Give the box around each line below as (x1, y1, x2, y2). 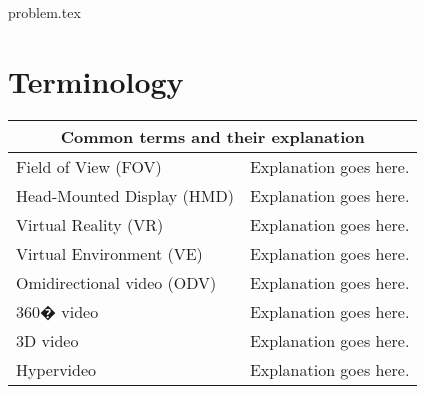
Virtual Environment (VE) (16, 241, 203, 265)
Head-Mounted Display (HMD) (16, 183, 234, 207)
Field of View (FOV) (16, 154, 162, 178)
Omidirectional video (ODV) (16, 270, 217, 294)
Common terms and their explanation (60, 124, 365, 148)
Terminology (8, 60, 184, 101)
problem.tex (8, 2, 81, 22)
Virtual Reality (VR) (16, 212, 164, 236)
